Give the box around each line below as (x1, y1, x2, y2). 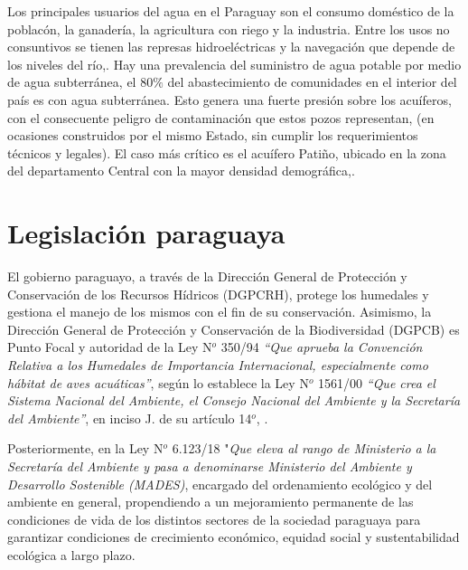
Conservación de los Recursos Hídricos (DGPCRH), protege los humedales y (7, 284, 429, 303)
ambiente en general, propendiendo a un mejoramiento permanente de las (7, 492, 414, 511)
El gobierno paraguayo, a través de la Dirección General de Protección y (7, 267, 407, 286)
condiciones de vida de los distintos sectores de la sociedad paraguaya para (7, 509, 421, 528)
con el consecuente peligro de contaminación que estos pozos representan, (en (7, 108, 435, 127)
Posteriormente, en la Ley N (7, 439, 164, 458)
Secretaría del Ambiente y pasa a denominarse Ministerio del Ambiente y (7, 457, 412, 475)
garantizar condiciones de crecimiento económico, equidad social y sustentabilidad (7, 527, 460, 546)
